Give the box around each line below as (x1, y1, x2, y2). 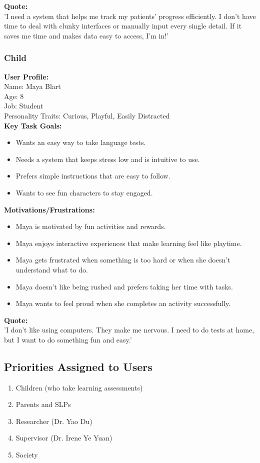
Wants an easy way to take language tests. (15, 137, 146, 147)
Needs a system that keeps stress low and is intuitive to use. (15, 153, 200, 164)
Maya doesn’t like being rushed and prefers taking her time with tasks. (15, 281, 233, 291)
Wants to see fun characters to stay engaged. (15, 187, 153, 197)
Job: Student (4, 100, 43, 111)
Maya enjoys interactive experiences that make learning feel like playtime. (15, 237, 242, 248)
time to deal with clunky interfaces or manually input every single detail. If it (4, 20, 242, 31)
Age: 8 (4, 90, 24, 101)
